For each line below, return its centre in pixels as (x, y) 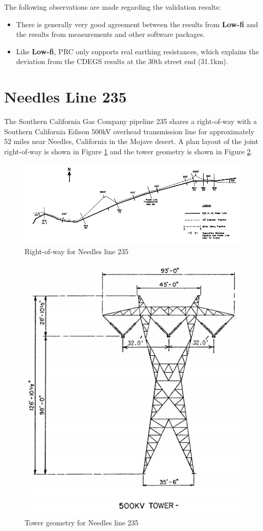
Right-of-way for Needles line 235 (76, 251)
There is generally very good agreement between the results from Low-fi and (137, 24)
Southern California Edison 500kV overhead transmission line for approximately (129, 131)
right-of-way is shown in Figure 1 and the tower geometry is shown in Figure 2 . (128, 151)
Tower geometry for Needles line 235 (82, 522)
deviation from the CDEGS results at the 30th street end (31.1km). (122, 61)
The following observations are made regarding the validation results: (113, 7)
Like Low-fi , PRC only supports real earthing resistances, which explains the (137, 51)
